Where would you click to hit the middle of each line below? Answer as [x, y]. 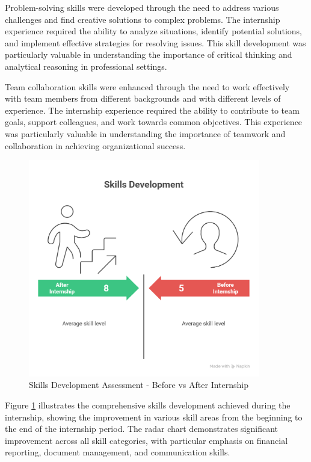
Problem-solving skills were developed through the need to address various [142, 7]
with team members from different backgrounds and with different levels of [143, 98]
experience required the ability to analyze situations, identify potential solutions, [153, 31]
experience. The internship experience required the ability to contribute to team [152, 110]
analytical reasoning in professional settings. [86, 66]
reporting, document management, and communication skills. [118, 452]
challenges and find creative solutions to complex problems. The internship [143, 19]
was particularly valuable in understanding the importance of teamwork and [145, 133]
